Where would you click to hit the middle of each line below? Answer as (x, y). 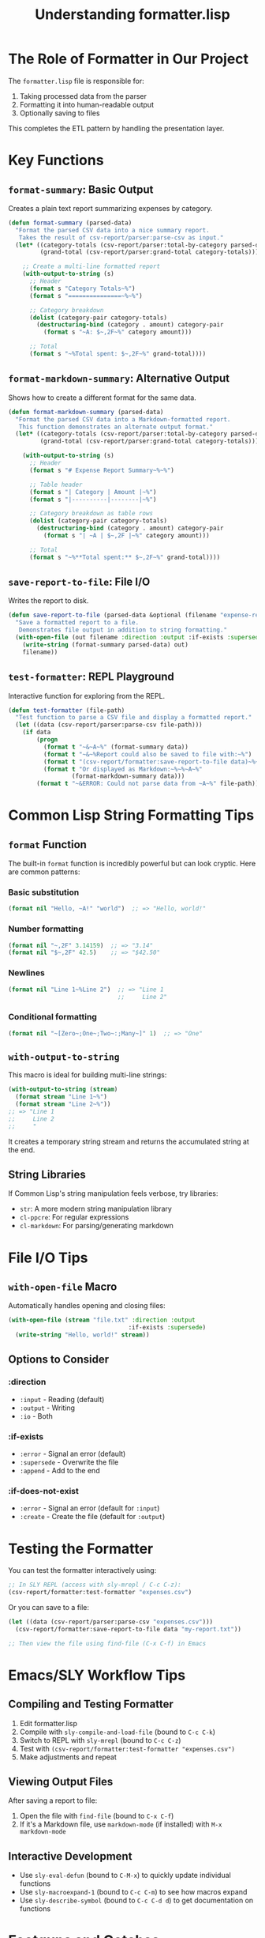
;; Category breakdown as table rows (91, 514)
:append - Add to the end (60, 1471)
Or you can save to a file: (49, 1608)
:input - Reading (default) (62, 1399)
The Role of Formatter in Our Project (129, 59)
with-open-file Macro (63, 1287)
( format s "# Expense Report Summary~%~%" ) (102, 470)
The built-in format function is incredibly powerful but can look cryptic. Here (132, 864)
